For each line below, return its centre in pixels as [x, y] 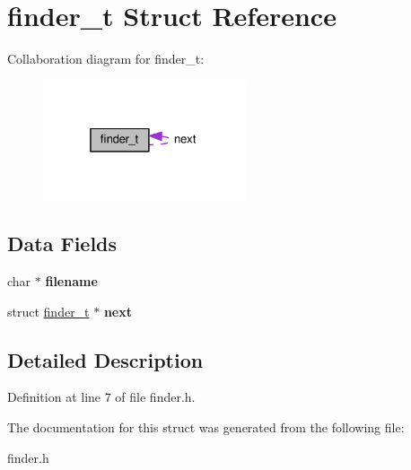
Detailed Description [105, 359]
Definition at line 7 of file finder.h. [101, 397]
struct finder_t [48, 311]
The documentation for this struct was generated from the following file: [206, 426]
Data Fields [62, 244]
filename [71, 280]
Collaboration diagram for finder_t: [106, 59]
